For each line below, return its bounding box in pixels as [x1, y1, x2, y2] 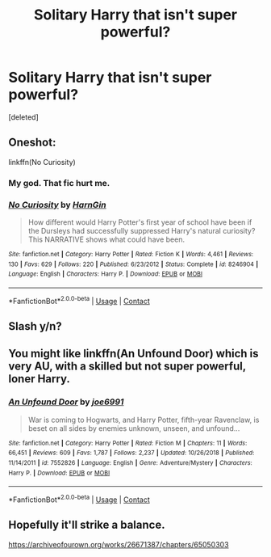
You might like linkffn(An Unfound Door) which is [8, 347, 260, 361]
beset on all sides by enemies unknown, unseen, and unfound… [27, 423, 240, 433]
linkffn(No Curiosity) [8, 157, 77, 167]
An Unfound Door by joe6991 [8, 396, 124, 407]
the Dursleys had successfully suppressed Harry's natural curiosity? [27, 226, 256, 235]
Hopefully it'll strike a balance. [8, 518, 165, 532]
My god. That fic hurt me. [8, 177, 110, 188]
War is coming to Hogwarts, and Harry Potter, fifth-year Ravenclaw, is [27, 415, 260, 424]
